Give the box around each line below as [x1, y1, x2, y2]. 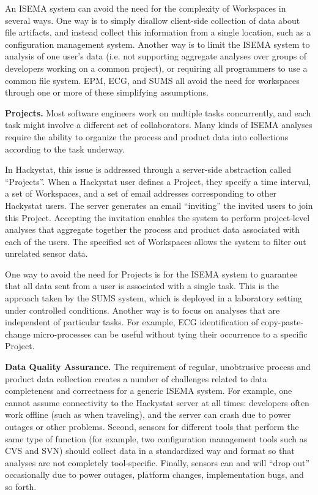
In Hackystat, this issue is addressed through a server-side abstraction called [5, 163, 291, 176]
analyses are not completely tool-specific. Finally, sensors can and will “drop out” [5, 456, 310, 469]
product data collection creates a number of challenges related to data [5, 372, 267, 385]
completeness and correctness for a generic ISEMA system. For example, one [5, 384, 292, 397]
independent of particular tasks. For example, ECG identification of [5, 316, 259, 328]
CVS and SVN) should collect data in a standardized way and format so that [5, 444, 295, 457]
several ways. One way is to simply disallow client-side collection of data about [5, 13, 300, 26]
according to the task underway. [5, 142, 125, 155]
